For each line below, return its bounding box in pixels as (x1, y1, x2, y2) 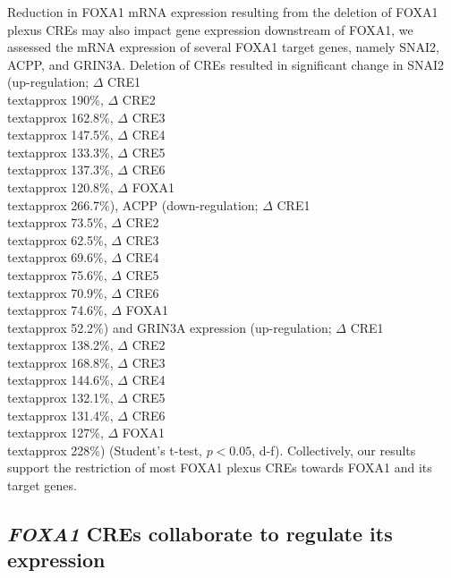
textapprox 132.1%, (7, 388, 114, 407)
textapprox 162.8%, (7, 107, 114, 126)
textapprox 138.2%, (7, 336, 114, 354)
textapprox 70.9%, (7, 283, 107, 302)
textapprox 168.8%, (7, 353, 114, 371)
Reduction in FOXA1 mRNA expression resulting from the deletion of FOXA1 (7, 3, 438, 21)
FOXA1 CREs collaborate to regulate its (7, 520, 393, 548)
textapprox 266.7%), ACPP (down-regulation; (7, 195, 259, 214)
